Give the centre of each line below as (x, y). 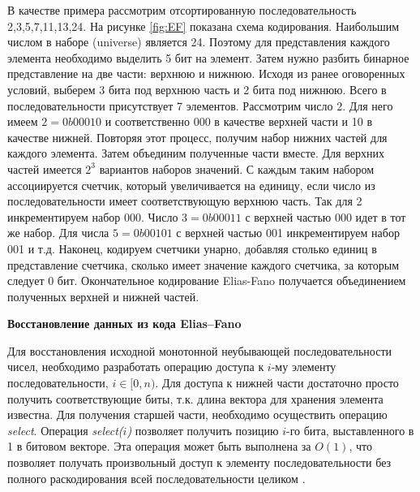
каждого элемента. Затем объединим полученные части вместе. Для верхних (196, 153)
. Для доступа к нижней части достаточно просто (277, 383)
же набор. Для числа (58, 233)
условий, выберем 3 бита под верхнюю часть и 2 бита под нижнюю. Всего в (197, 89)
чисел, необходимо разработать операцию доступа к (136, 367)
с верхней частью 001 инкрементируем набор (288, 233)
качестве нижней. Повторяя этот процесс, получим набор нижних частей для (197, 137)
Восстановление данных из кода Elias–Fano (124, 324)
